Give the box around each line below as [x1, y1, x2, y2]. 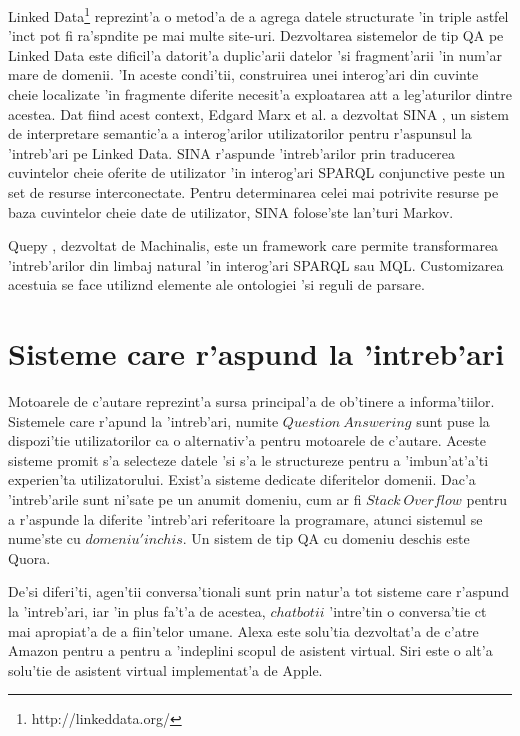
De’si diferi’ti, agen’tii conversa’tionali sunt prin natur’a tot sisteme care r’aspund [8, 581, 510, 602]
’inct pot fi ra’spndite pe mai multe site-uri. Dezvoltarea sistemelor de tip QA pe [8, 25, 504, 46]
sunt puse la [416, 410, 490, 431]
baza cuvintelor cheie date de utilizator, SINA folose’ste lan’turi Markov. [8, 201, 454, 222]
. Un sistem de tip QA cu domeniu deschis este [182, 528, 470, 549]
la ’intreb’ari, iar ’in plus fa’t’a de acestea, [8, 601, 266, 622]
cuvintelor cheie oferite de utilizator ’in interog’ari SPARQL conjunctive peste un [8, 162, 506, 183]
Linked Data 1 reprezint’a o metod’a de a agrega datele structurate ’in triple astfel [8, 3, 509, 26]
